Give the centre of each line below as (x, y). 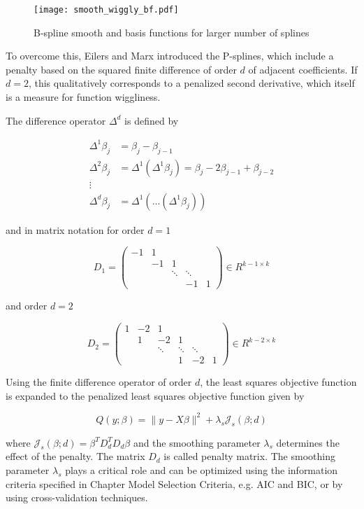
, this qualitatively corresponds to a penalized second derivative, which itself (191, 83)
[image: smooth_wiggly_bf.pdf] (106, 10)
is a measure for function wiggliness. (83, 97)
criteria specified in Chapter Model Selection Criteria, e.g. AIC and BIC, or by (174, 483)
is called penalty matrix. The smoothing (249, 456)
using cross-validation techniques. (77, 497)
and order (27, 306)
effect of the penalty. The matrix (75, 456)
